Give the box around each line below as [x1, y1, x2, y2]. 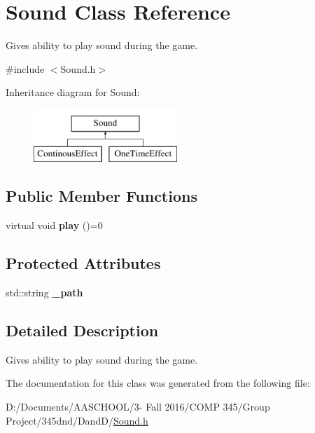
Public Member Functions [6, 185, 197, 207]
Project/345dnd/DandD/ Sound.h [6, 413, 148, 427]
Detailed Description [6, 319, 159, 341]
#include [6, 61, 45, 76]
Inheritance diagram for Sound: [6, 85, 140, 99]
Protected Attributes [6, 252, 161, 274]
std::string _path [6, 285, 83, 300]
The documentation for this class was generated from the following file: [6, 376, 310, 390]
